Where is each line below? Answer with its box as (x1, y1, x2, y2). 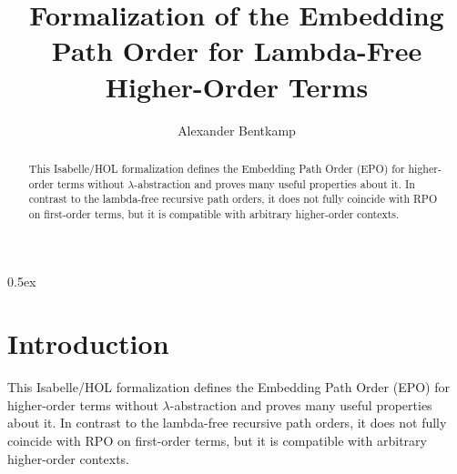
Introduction (7, 325, 169, 362)
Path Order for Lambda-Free (51, 32, 422, 69)
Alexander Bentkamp (178, 120, 296, 139)
